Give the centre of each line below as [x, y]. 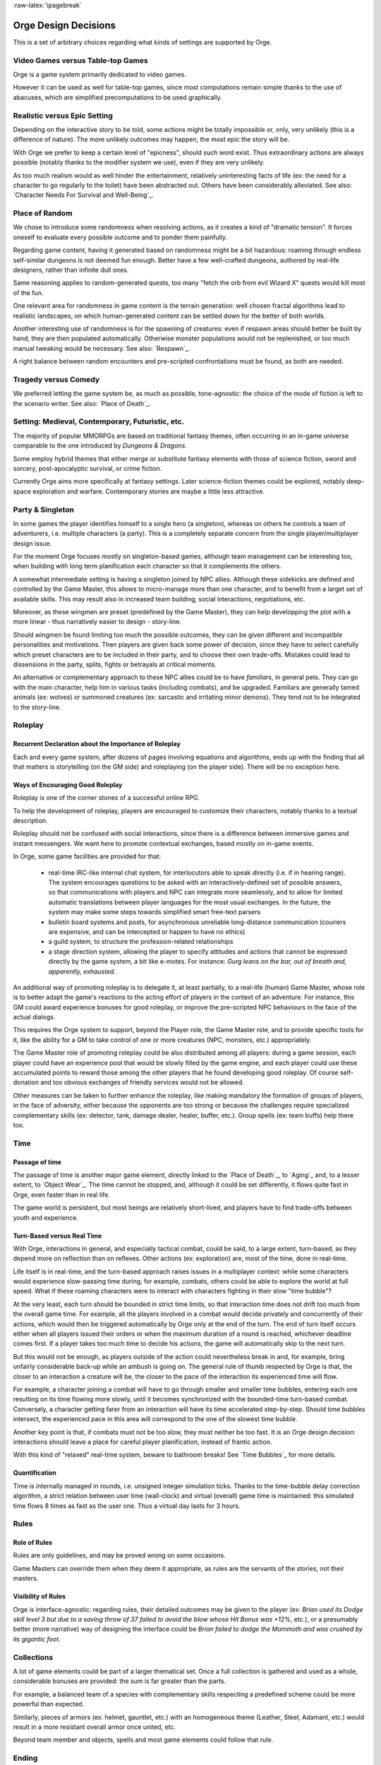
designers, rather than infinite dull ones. [71, 270]
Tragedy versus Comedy [56, 379]
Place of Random [43, 213]
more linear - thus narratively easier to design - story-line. [97, 622]
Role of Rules [33, 1543]
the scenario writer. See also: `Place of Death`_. [82, 403]
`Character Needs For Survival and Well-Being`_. [84, 195]
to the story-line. [37, 707]
